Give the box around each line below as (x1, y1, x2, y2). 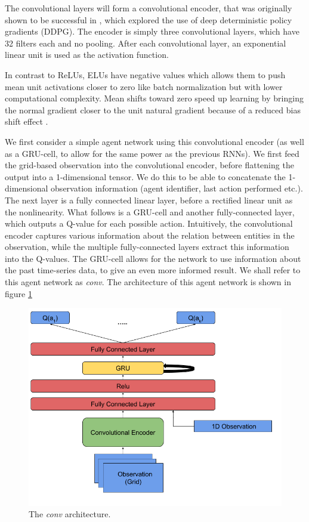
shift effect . (5, 115, 48, 128)
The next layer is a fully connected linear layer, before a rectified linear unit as (5, 193, 293, 206)
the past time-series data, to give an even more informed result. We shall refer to (5, 264, 301, 276)
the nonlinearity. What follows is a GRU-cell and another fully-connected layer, (5, 205, 295, 218)
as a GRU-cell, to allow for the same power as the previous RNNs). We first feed (5, 147, 299, 159)
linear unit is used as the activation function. (5, 48, 169, 61)
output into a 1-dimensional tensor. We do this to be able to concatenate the (5, 170, 286, 183)
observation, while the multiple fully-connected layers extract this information (5, 240, 289, 253)
